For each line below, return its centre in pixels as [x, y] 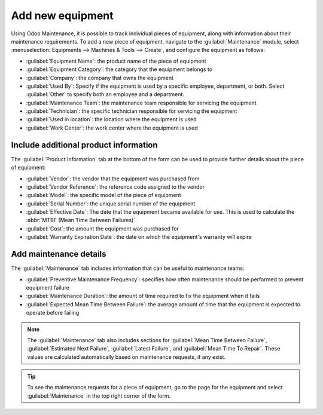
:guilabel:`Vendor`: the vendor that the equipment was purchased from [113, 179]
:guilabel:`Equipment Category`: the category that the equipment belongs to [119, 69]
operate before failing [53, 313]
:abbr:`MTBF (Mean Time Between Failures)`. [81, 220]
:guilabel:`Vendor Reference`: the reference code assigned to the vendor [115, 187]
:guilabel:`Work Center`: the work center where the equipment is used [112, 128]
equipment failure [48, 287]
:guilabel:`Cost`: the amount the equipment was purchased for [103, 228]
